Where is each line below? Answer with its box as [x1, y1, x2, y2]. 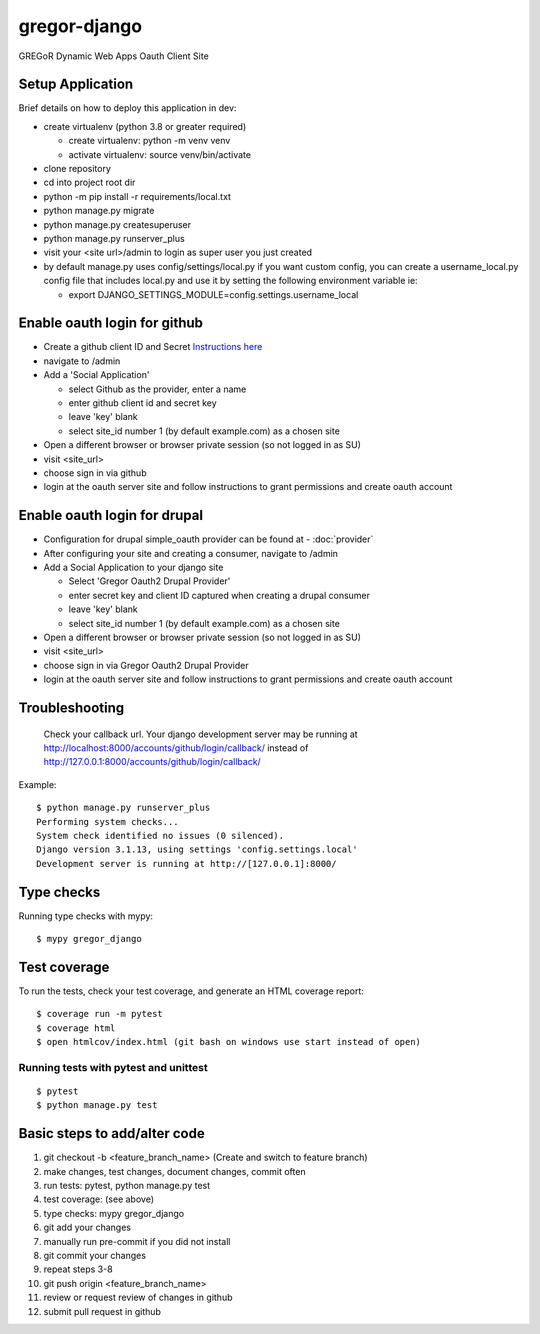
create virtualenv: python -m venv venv [68, 135, 231, 147]
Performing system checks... [36, 816, 179, 827]
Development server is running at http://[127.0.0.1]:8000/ [36, 858, 337, 869]
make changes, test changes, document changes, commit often [43, 1165, 306, 1177]
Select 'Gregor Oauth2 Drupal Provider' [68, 575, 231, 587]
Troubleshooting [18, 699, 125, 716]
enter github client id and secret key [68, 397, 217, 409]
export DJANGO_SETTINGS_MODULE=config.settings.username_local [68, 288, 359, 300]
